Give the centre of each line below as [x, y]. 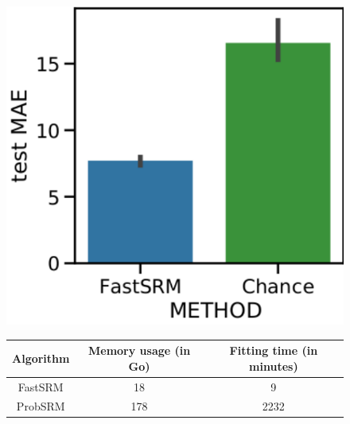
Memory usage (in [139, 350]
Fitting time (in [274, 350]
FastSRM [41, 386]
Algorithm [41, 358]
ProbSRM [41, 406]
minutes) [274, 366]
